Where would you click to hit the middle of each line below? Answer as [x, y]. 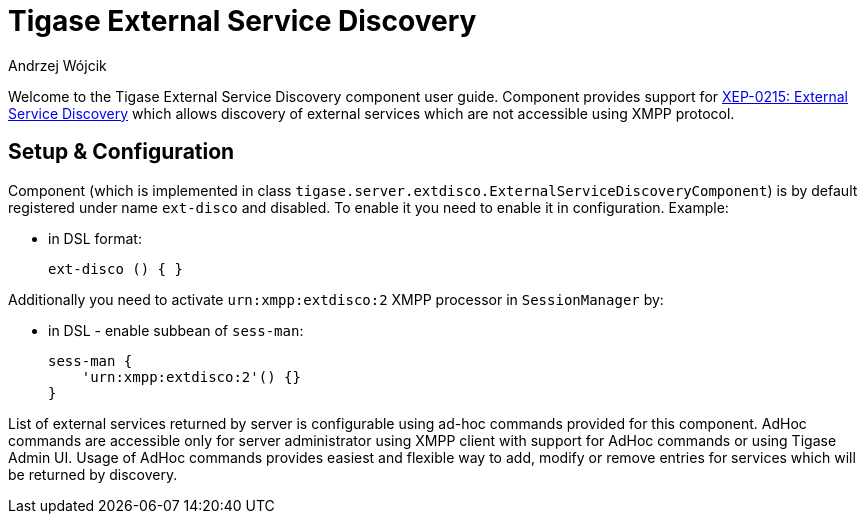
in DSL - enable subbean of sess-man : [176, 330]
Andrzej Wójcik [57, 65]
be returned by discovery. [93, 474]
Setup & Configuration [121, 152]
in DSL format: [95, 238]
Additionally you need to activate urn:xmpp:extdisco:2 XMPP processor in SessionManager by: [336, 299]
